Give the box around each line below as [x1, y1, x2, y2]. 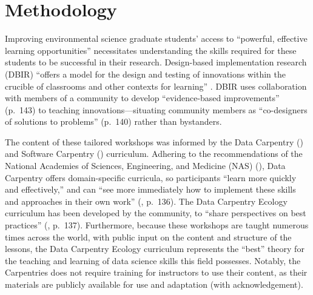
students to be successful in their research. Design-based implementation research [5, 56, 307, 68]
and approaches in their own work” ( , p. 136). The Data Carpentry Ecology [5, 194, 288, 207]
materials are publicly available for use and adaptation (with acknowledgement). [5, 278, 303, 290]
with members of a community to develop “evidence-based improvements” [5, 91, 280, 104]
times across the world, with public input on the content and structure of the [5, 230, 292, 243]
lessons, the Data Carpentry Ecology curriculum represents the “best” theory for [5, 242, 305, 255]
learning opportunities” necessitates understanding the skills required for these [5, 44, 297, 56]
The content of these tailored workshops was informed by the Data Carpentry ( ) [5, 135, 303, 148]
